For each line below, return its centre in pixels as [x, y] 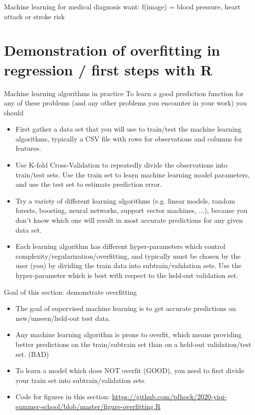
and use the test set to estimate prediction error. [89, 184]
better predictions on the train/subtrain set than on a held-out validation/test [133, 344]
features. [28, 148]
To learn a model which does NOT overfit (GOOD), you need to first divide [130, 370]
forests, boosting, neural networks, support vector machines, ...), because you [131, 210]
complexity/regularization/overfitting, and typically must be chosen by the [128, 256]
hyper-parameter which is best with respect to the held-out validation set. [127, 275]
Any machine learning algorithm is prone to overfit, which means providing [128, 334]
